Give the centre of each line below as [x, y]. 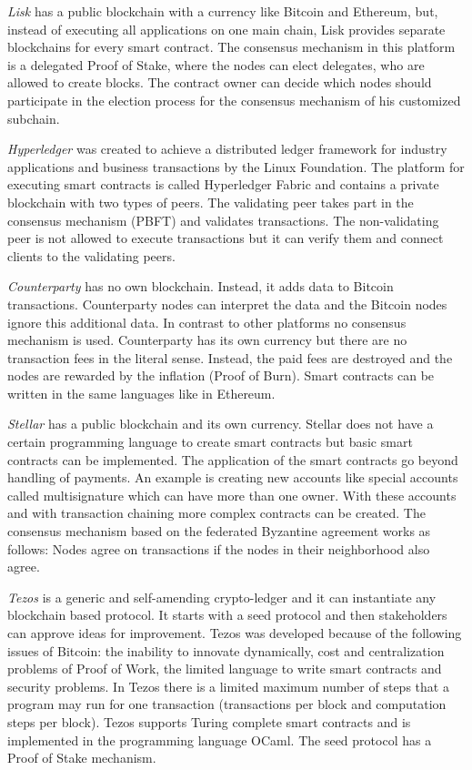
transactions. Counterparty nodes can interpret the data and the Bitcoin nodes [227, 304]
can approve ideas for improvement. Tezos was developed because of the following [235, 633]
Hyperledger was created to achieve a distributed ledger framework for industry [227, 149]
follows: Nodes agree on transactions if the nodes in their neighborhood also [219, 548]
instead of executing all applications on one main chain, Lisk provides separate [226, 29]
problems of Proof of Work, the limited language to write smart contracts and [225, 669]
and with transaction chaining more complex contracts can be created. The [216, 513]
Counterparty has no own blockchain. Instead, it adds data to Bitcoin [201, 286]
